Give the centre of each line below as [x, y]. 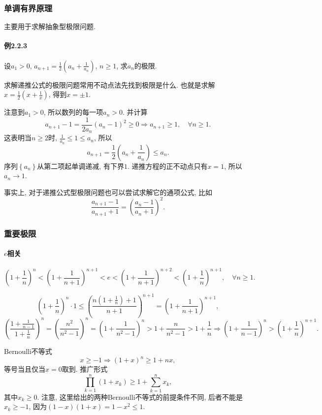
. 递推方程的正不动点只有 [167, 166]
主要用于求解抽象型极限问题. [50, 26]
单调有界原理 [28, 8]
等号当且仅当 [25, 369]
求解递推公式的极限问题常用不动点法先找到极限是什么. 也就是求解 [110, 84]
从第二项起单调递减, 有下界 [80, 166]
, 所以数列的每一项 [73, 112]
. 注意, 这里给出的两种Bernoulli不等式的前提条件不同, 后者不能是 [140, 397]
